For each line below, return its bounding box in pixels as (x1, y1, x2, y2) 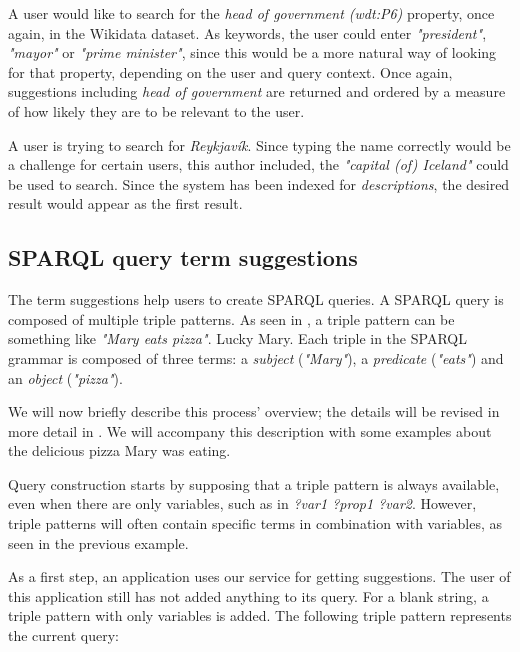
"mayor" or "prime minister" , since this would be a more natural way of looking (8, 42, 497, 63)
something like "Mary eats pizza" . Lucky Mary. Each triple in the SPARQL (8, 328, 467, 349)
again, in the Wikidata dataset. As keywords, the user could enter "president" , (8, 22, 487, 43)
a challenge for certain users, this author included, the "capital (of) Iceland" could (8, 154, 509, 175)
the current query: (8, 625, 119, 646)
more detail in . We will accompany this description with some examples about (8, 420, 492, 441)
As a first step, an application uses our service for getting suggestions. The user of (8, 566, 511, 587)
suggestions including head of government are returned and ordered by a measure (8, 81, 506, 102)
